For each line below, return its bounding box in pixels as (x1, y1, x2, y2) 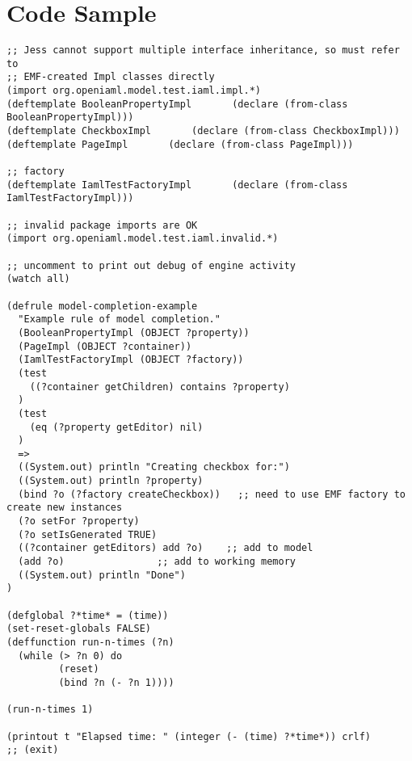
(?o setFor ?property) (18, 515, 140, 528)
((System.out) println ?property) (18, 475, 204, 487)
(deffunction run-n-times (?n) (6, 637, 174, 648)
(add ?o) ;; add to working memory (18, 556, 296, 568)
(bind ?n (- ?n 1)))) (58, 676, 174, 688)
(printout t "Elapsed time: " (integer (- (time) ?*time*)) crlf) (6, 730, 372, 742)
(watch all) (6, 273, 70, 285)
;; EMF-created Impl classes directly (6, 71, 215, 83)
